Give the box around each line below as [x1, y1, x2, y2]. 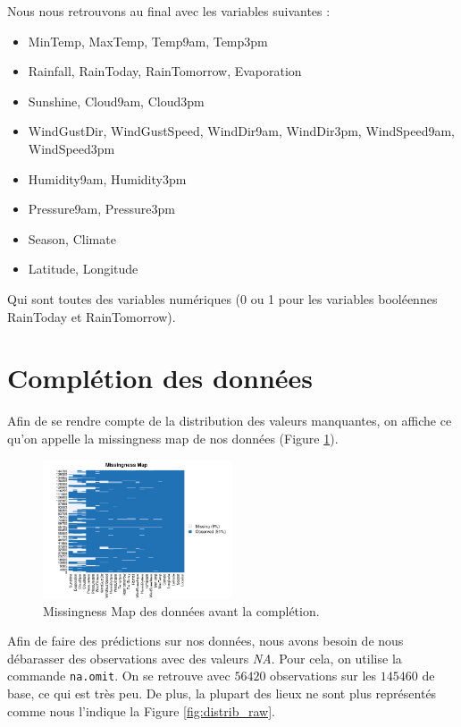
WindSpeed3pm [28, 139, 115, 157]
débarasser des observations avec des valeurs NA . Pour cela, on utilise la [7, 648, 402, 667]
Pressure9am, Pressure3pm [28, 199, 175, 218]
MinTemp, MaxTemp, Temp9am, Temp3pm [28, 31, 268, 50]
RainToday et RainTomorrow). [7, 307, 176, 325]
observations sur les [270, 666, 377, 685]
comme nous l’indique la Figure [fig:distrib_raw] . [7, 701, 275, 720]
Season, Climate [28, 229, 116, 248]
